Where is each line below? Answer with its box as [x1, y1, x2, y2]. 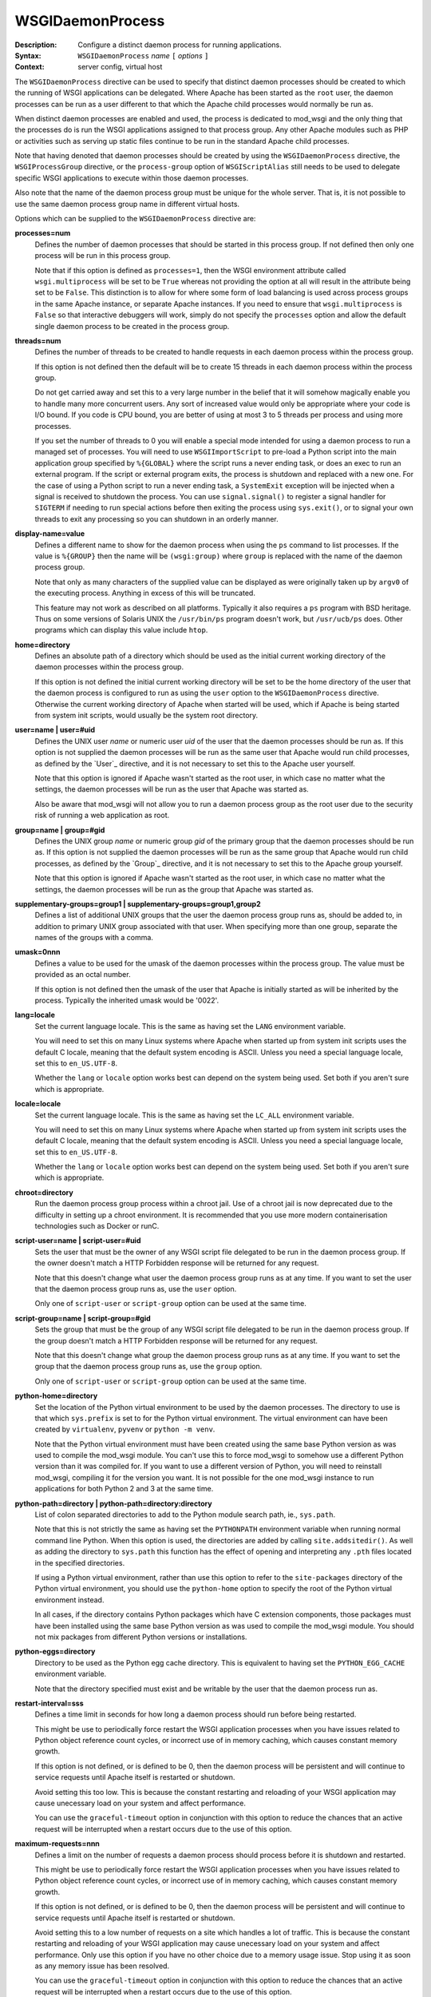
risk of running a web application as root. [34, 811, 170, 820]
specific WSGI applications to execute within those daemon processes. [14, 173, 249, 183]
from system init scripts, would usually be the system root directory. [34, 711, 259, 721]
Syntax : [14, 50, 42, 60]
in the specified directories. [34, 1558, 125, 1567]
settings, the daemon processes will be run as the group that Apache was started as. [34, 884, 314, 894]
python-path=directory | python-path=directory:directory [14, 1499, 212, 1508]
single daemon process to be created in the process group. [34, 321, 230, 331]
